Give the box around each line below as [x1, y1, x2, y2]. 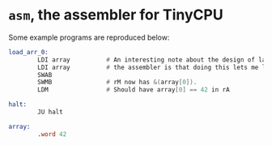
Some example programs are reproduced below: [8, 32, 170, 42]
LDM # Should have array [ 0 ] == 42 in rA [37, 86, 230, 94]
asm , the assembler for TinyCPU [8, 6, 224, 24]
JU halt [37, 108, 63, 117]
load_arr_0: [8, 48, 49, 56]
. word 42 [37, 130, 67, 139]
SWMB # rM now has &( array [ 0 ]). [37, 79, 198, 87]
